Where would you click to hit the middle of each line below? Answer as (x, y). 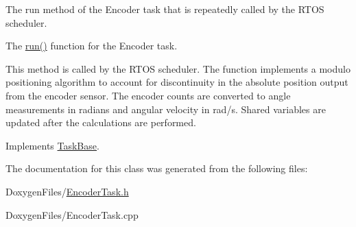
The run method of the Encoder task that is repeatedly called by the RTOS (165, 9)
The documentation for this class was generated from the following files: (157, 168)
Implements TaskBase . (52, 145)
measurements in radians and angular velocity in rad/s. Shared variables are (166, 109)
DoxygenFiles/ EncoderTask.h (67, 191)
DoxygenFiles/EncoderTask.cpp (72, 214)
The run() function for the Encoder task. (92, 46)
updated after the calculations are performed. (101, 122)
